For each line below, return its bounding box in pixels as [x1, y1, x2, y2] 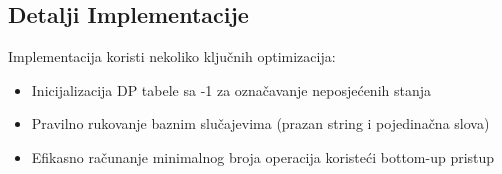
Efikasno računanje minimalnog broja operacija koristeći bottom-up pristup [31, 146, 495, 167]
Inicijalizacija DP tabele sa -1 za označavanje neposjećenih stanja [31, 79, 432, 100]
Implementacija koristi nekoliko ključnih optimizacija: [8, 46, 336, 67]
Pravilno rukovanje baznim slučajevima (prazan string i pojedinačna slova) [31, 113, 490, 134]
